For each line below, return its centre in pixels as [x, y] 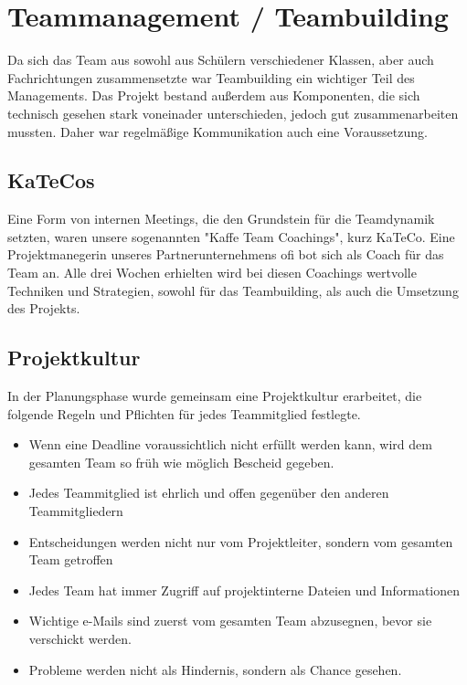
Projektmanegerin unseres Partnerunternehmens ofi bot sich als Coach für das [226, 254]
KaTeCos [51, 180]
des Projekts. [44, 308]
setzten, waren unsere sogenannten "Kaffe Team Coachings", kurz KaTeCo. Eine [231, 236]
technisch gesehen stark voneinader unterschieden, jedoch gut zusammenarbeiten [233, 113]
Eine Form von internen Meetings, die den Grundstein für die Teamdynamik [221, 219]
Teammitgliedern [76, 511]
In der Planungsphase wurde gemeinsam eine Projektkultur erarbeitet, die [215, 396]
